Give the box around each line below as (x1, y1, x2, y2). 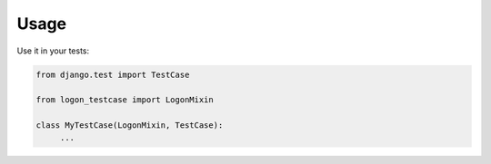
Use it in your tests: (16, 45, 90, 56)
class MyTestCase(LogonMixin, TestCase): (35, 121, 224, 130)
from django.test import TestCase (35, 69, 190, 80)
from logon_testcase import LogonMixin (35, 95, 214, 105)
